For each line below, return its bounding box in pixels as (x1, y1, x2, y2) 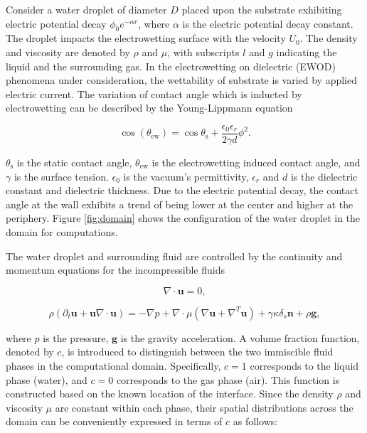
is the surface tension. (14, 169, 109, 183)
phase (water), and (6, 372, 87, 387)
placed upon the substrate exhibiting (181, 2, 342, 16)
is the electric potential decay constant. (182, 16, 353, 31)
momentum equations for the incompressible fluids (6, 262, 225, 277)
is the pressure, (43, 330, 109, 345)
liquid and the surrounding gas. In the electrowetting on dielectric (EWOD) (6, 58, 336, 73)
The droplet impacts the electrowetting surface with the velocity (6, 31, 286, 46)
